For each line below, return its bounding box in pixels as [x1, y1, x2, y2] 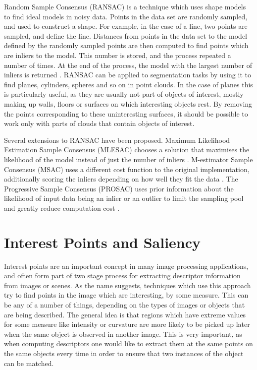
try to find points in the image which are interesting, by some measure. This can [4, 290, 249, 300]
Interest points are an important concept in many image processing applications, [4, 260, 249, 271]
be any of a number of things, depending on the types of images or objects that [4, 299, 245, 309]
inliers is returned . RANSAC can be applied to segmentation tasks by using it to [4, 69, 251, 80]
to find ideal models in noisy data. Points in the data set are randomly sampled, [4, 11, 248, 21]
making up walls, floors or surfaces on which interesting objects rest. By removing [4, 98, 253, 109]
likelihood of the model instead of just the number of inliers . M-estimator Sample [4, 154, 253, 164]
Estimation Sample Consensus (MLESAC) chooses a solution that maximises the [4, 144, 250, 155]
